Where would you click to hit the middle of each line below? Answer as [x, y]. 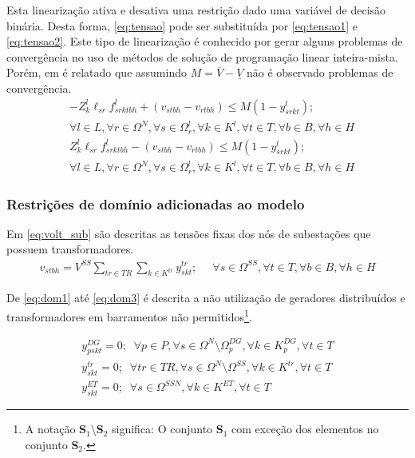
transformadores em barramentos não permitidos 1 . [129, 315]
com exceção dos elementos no [305, 429]
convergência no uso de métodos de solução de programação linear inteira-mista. [202, 56]
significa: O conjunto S [168, 429]
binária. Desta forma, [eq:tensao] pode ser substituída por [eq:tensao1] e [182, 25]
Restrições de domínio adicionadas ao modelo [156, 203]
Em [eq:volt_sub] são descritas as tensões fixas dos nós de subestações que [189, 233]
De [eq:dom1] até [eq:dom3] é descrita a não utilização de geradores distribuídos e [206, 298]
